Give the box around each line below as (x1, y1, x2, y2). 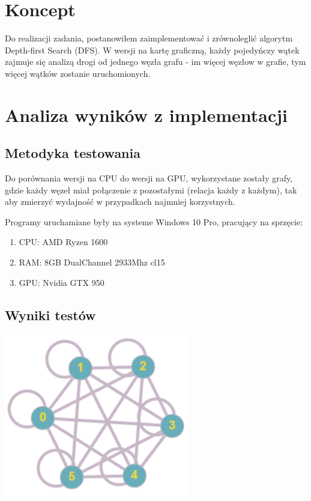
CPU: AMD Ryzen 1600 (19, 235, 108, 248)
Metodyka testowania (5, 144, 140, 162)
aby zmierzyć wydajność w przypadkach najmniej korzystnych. (5, 195, 235, 208)
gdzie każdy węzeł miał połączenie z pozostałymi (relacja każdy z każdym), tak (5, 183, 297, 196)
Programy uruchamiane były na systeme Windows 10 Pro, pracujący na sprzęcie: (5, 215, 303, 228)
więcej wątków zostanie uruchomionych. (5, 67, 151, 79)
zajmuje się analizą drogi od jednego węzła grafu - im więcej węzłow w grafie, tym (5, 55, 306, 68)
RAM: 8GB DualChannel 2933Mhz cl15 (19, 256, 165, 269)
